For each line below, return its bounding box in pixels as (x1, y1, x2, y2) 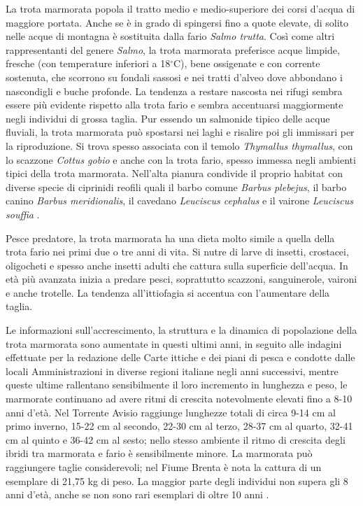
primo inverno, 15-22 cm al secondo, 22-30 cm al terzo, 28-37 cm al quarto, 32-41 (6, 419, 353, 433)
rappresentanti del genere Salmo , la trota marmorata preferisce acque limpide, (6, 42, 340, 57)
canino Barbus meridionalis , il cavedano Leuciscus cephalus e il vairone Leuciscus (6, 193, 354, 208)
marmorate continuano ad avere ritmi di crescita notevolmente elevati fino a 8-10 (6, 391, 353, 406)
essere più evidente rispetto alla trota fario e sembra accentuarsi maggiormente (6, 97, 343, 112)
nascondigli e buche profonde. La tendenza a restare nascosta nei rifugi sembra (6, 83, 343, 98)
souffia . (6, 206, 40, 221)
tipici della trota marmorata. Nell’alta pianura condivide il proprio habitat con (6, 166, 343, 181)
